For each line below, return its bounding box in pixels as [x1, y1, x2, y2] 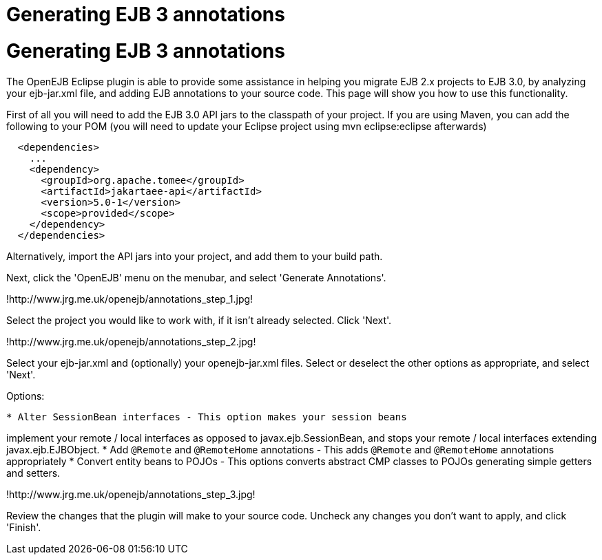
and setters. [6, 466, 61, 479]
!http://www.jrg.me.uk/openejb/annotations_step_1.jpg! [6, 292, 253, 305]
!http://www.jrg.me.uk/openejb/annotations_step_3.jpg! [6, 488, 256, 500]
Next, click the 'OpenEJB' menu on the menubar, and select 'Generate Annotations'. [6, 271, 386, 283]
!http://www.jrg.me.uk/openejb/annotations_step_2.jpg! [6, 335, 256, 347]
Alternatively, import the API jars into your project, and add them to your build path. [6, 250, 383, 262]
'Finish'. [6, 521, 41, 533]
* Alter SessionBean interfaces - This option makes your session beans [6, 411, 407, 422]
